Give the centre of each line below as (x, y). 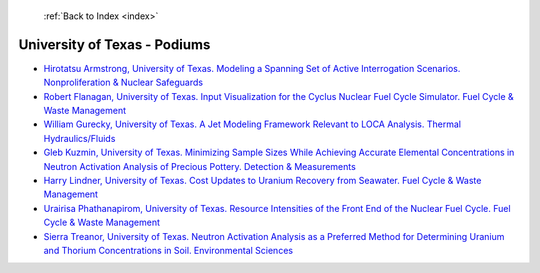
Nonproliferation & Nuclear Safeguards (123, 82)
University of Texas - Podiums (114, 44)
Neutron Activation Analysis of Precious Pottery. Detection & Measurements (200, 166)
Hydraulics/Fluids (79, 138)
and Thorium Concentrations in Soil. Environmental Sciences (168, 250)
